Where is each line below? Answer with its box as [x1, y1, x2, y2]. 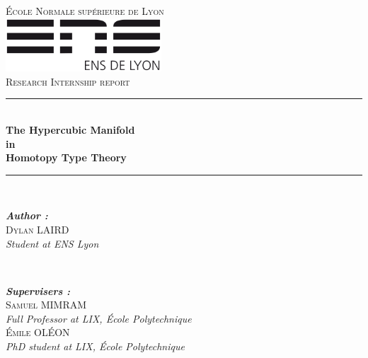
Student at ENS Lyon [6, 236, 99, 250]
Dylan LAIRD [6, 221, 69, 236]
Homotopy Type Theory [6, 150, 127, 165]
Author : [6, 208, 48, 223]
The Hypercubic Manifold [6, 122, 135, 137]
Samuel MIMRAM [6, 297, 87, 312]
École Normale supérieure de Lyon [6, 4, 164, 18]
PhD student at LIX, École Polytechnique [6, 339, 185, 354]
